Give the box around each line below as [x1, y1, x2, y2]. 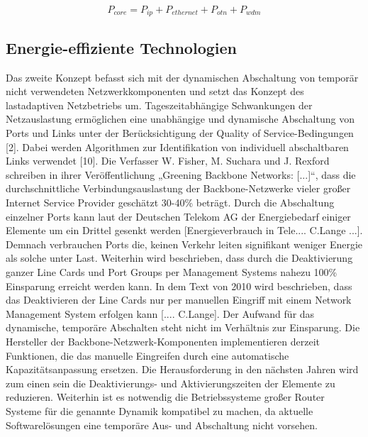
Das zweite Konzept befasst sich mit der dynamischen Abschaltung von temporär [6, 70, 359, 84]
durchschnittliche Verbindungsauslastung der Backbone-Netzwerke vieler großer [6, 181, 351, 196]
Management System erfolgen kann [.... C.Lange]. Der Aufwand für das [6, 306, 315, 321]
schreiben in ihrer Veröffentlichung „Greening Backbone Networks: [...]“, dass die [6, 167, 356, 182]
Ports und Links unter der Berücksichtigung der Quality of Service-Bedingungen [6, 126, 354, 140]
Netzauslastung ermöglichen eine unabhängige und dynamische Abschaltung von [6, 111, 355, 126]
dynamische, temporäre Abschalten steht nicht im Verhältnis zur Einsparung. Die [6, 320, 360, 335]
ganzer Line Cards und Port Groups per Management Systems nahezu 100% [6, 264, 338, 279]
